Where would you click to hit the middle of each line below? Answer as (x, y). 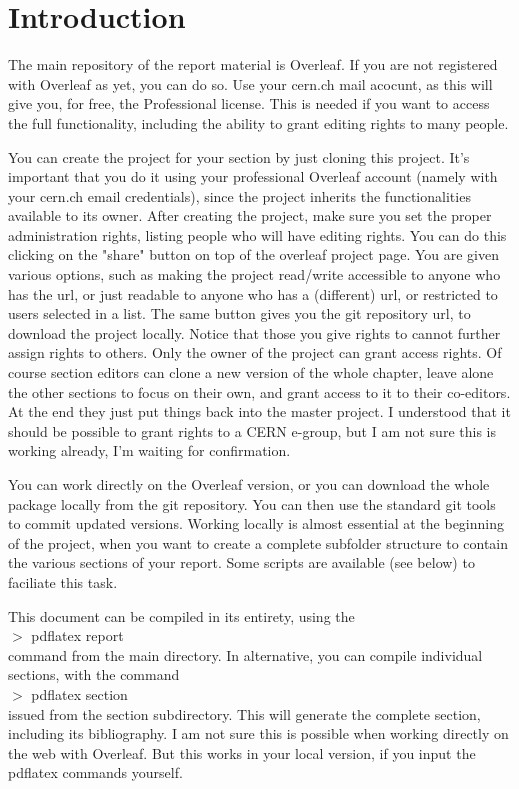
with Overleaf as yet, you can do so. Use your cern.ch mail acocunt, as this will (250, 83)
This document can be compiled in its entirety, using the (181, 615)
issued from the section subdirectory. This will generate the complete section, (244, 713)
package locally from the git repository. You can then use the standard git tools (252, 503)
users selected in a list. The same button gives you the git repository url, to (239, 313)
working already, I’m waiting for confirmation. (149, 450)
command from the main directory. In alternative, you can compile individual (245, 654)
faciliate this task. (63, 581)
